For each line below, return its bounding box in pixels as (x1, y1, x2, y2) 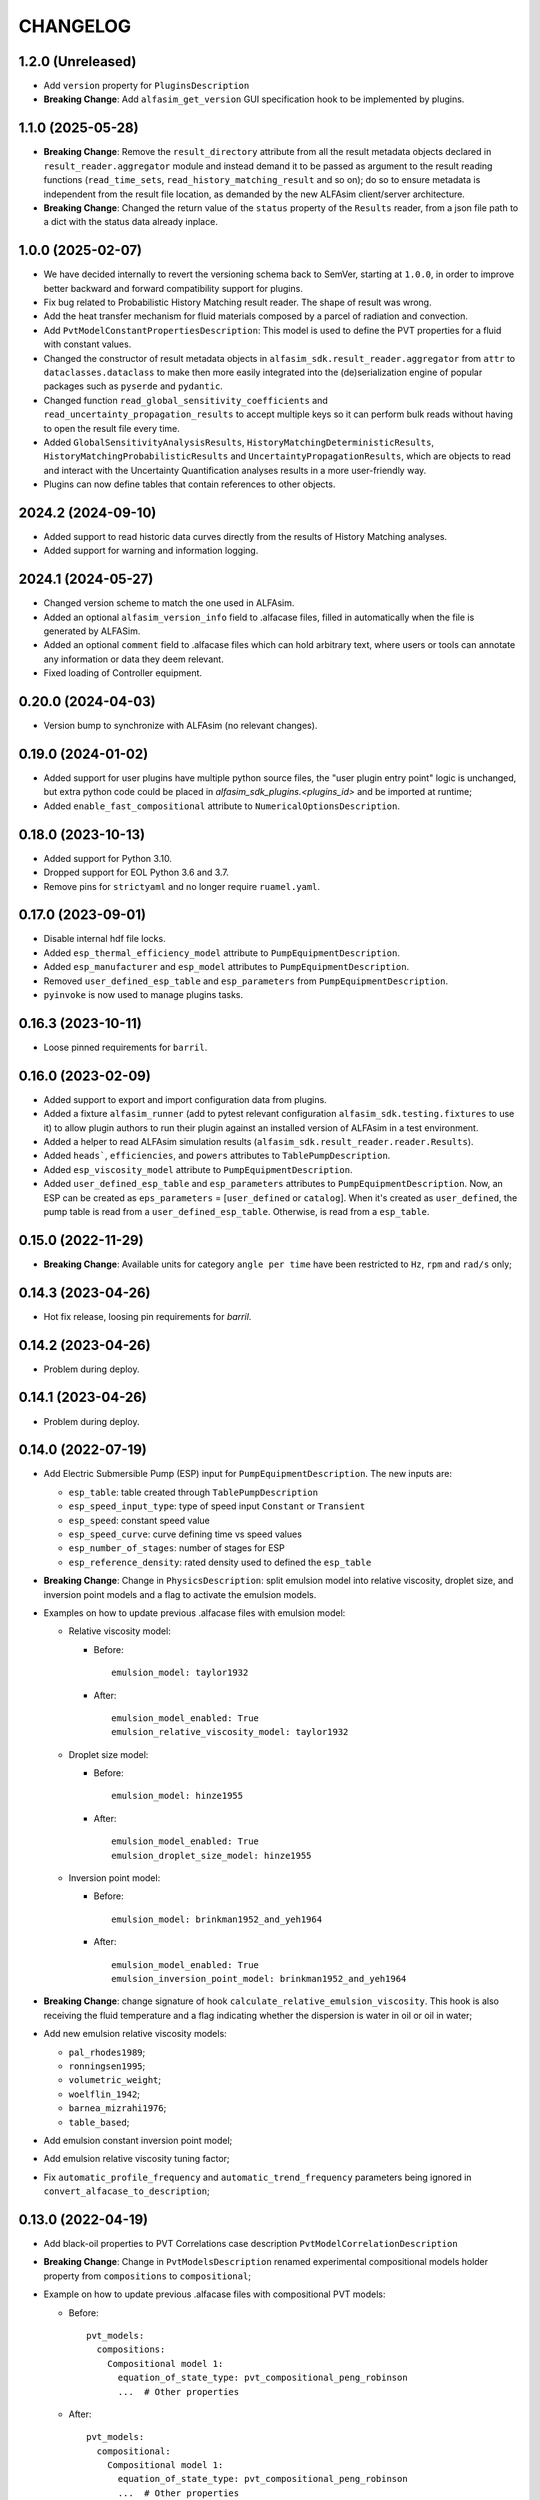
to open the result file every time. (43, 422, 180, 434)
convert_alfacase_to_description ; (43, 2185, 210, 2197)
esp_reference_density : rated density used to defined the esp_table (68, 1556, 372, 1568)
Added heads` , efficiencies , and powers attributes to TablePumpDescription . (43, 1150, 391, 1162)
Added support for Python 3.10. (43, 852, 172, 864)
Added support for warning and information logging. (43, 545, 259, 557)
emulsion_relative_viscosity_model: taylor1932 (111, 1726, 349, 1738)
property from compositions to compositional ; (43, 2270, 252, 2282)
